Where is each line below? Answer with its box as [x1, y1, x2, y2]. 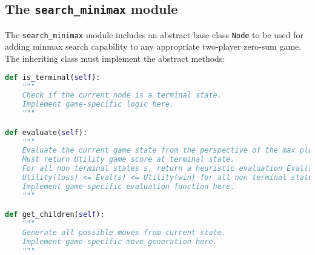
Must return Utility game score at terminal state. [22, 155, 235, 164]
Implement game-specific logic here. [22, 100, 174, 109]
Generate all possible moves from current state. [22, 228, 227, 237]
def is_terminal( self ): [5, 73, 101, 82]
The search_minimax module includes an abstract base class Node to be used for [5, 28, 304, 41]
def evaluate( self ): [5, 128, 88, 137]
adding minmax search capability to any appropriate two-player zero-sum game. [5, 40, 302, 53]
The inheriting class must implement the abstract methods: [5, 52, 225, 65]
